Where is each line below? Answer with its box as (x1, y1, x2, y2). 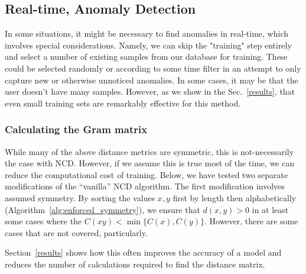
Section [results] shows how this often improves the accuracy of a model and (5, 246, 282, 259)
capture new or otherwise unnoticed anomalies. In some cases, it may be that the (5, 73, 298, 86)
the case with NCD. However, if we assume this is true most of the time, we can (5, 157, 295, 169)
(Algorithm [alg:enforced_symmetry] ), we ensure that (5, 203, 200, 215)
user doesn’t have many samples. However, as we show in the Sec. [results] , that (5, 85, 295, 98)
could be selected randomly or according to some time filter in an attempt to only (5, 62, 301, 74)
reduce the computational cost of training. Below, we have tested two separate (5, 168, 288, 180)
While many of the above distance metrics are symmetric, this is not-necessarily (5, 145, 294, 157)
